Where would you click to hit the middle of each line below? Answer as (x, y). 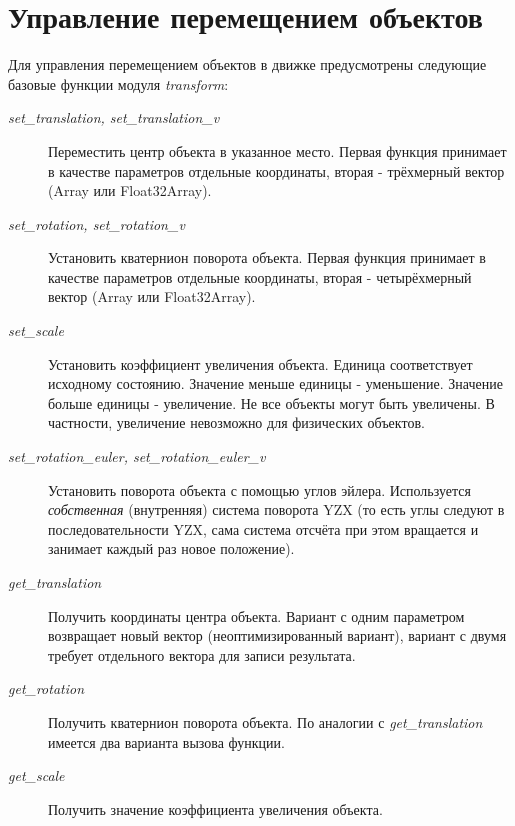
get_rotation (46, 688)
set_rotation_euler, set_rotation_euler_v (137, 456)
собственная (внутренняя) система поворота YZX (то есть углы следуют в (276, 509)
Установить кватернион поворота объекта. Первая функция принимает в (267, 257)
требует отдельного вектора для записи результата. (202, 654)
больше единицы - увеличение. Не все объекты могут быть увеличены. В (271, 402)
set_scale (36, 330)
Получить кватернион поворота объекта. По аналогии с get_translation (265, 721)
